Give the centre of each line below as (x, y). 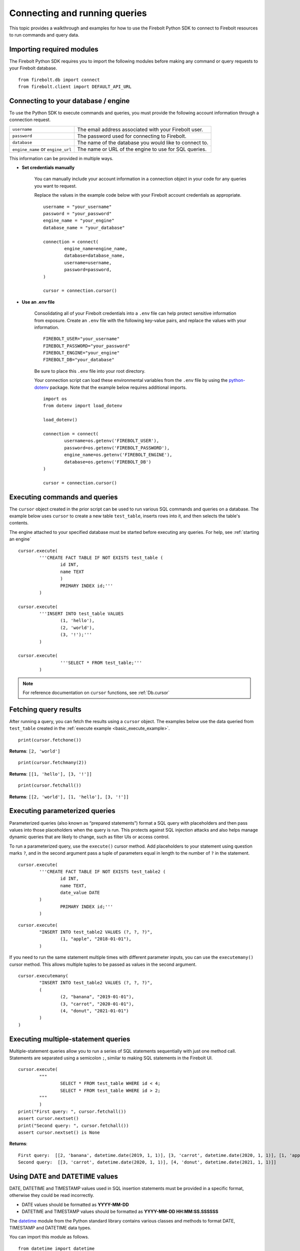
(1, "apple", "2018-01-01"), (96, 939)
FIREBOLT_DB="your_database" (79, 360)
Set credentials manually (48, 168)
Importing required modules (54, 49)
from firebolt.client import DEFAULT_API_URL (75, 87)
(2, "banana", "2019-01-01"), (97, 997)
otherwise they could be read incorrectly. (52, 1195)
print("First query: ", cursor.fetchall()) (72, 1111)
